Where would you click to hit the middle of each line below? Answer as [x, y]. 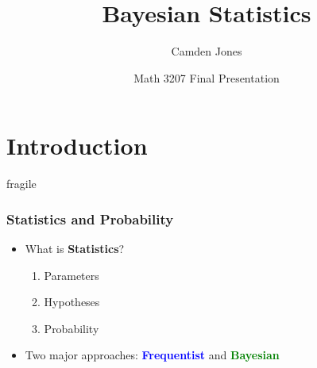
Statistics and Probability [90, 218]
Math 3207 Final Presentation [207, 77]
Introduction [77, 146]
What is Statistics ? [75, 249]
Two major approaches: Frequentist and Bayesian [152, 355]
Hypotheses [72, 302]
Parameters [72, 275]
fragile [21, 184]
